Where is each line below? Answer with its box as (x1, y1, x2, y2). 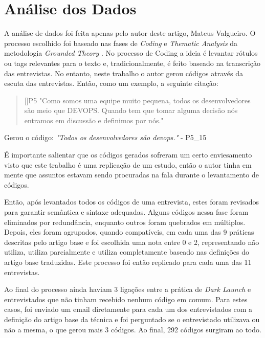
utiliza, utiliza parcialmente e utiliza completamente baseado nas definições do (4, 246, 249, 257)
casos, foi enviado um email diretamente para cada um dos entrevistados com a (4, 304, 253, 314)
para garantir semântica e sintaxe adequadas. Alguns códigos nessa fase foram (4, 207, 249, 217)
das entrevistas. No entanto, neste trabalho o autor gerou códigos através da (4, 67, 243, 78)
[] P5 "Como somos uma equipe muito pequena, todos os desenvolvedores (24, 95, 251, 105)
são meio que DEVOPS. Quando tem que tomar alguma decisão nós (24, 105, 238, 116)
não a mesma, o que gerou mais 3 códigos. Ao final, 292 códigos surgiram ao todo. (4, 324, 261, 334)
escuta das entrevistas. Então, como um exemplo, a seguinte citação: (4, 78, 218, 88)
